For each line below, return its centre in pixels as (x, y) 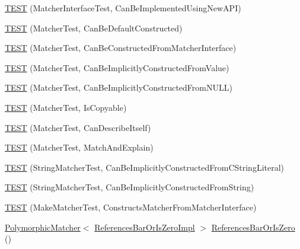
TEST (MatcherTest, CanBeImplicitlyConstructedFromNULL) (119, 87)
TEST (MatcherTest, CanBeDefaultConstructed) (94, 28)
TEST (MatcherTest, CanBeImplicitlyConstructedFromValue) (117, 67)
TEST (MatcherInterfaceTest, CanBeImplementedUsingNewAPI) (123, 8)
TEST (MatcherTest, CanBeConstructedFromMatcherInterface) (121, 48)
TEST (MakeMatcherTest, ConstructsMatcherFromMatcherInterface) (131, 207)
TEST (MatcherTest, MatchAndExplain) (79, 147)
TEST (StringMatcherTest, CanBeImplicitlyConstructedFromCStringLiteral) (145, 167)
